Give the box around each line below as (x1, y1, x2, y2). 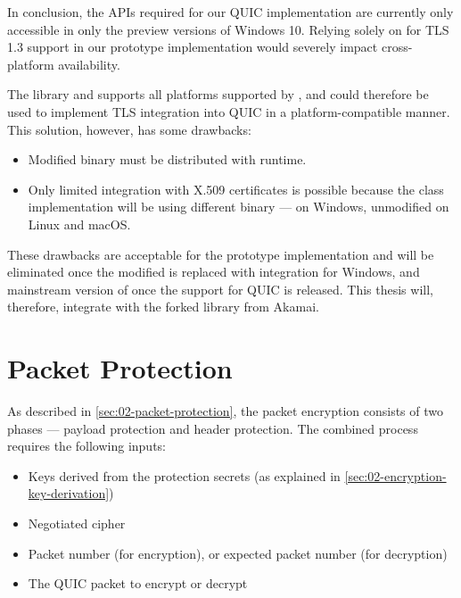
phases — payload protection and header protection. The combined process (7, 419, 418, 437)
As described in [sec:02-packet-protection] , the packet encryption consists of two (7, 402, 443, 420)
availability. (58, 54, 120, 73)
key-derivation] (28, 484, 110, 502)
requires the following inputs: (7, 436, 166, 455)
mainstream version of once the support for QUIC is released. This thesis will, (7, 279, 433, 298)
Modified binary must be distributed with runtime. (28, 150, 307, 169)
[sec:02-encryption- (344, 466, 447, 485)
